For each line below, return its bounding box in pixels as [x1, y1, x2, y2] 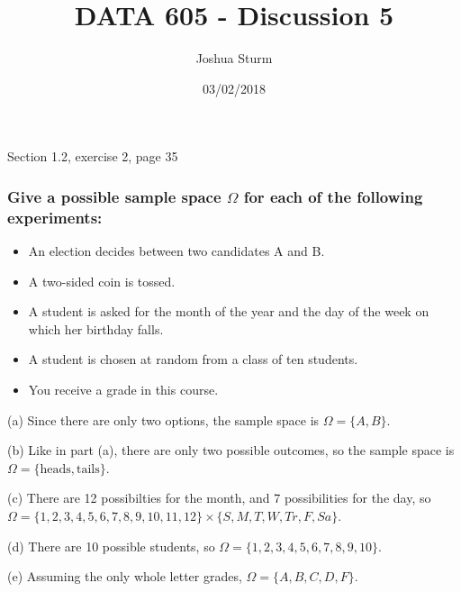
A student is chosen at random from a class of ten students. [28, 350, 358, 369]
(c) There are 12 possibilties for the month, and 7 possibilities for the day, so [7, 488, 431, 507]
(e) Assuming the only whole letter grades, [7, 567, 242, 586]
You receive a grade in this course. [28, 380, 219, 399]
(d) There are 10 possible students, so [7, 536, 215, 555]
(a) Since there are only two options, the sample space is [7, 410, 320, 429]
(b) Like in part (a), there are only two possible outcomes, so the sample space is [7, 441, 455, 460]
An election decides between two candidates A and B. [28, 241, 325, 260]
